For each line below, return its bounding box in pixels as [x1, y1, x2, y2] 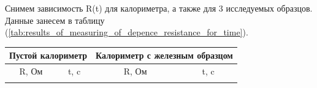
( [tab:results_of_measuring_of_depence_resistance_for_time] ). [5, 26, 248, 38]
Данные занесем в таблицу [5, 13, 105, 26]
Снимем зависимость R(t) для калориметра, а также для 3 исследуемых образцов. [5, 2, 313, 14]
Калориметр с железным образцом [96, 49, 233, 62]
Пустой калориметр [9, 49, 88, 62]
